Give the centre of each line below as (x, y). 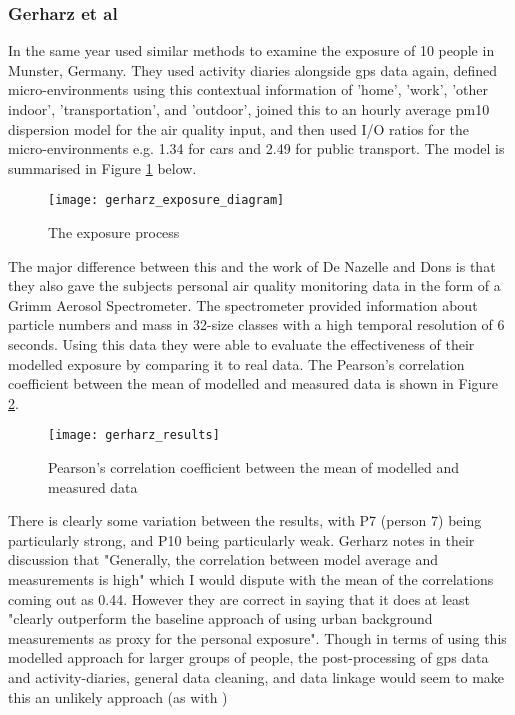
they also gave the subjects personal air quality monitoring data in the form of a (254, 285)
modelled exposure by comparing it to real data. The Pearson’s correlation (236, 363)
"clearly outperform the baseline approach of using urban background (220, 618)
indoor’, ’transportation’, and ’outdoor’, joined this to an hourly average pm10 (249, 109)
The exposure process (114, 232)
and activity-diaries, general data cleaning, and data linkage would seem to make (256, 676)
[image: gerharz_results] (134, 435)
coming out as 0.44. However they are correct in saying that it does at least (239, 598)
